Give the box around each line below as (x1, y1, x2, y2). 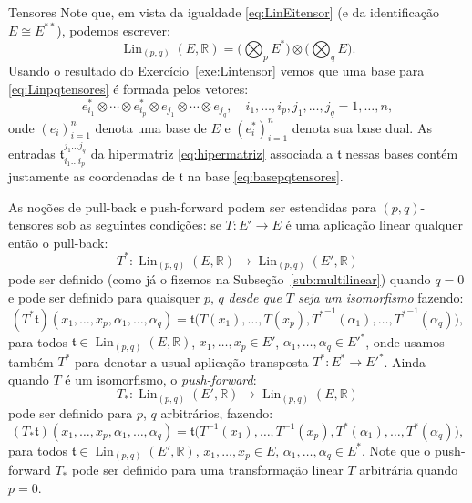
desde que (228, 288, 282, 307)
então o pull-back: (8, 232, 108, 251)
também (8, 352, 54, 371)
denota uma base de (95, 118, 207, 137)
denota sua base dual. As (292, 118, 432, 137)
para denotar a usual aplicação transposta (74, 352, 309, 371)
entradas (8, 144, 56, 163)
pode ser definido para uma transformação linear (71, 460, 344, 479)
